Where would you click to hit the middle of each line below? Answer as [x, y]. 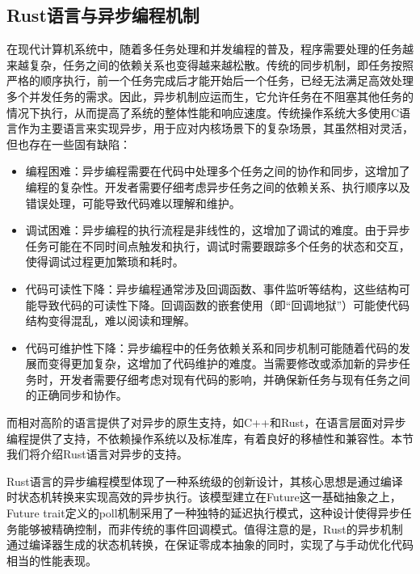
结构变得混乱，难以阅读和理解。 [110, 321]
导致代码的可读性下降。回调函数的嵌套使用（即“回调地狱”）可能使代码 [223, 304]
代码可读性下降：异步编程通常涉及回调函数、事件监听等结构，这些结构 [212, 288]
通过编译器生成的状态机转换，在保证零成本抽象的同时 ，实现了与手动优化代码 [210, 544]
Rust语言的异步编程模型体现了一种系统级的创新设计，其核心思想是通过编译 [205, 481]
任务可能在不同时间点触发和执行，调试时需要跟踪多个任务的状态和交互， [218, 245]
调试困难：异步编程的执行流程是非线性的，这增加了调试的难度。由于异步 [218, 230]
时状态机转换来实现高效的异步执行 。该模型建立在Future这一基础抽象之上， [204, 497]
